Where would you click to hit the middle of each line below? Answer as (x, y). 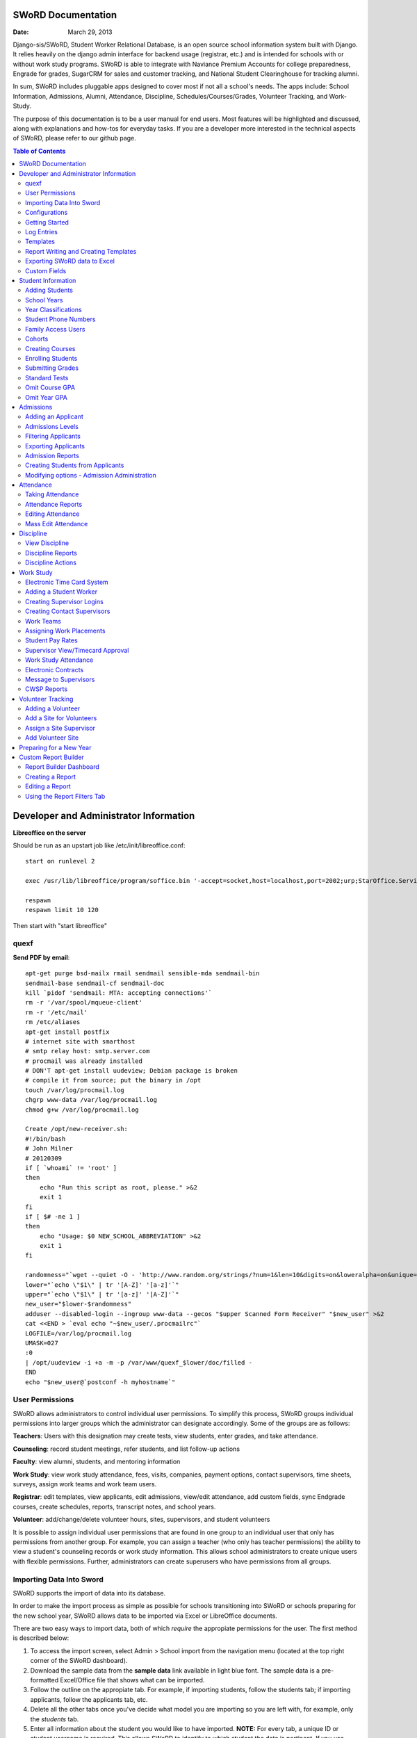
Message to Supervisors (60, 679)
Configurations (47, 213)
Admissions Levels (52, 426)
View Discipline (47, 543)
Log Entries (42, 232)
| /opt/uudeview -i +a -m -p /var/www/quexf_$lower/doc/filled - (139, 1362)
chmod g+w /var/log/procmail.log (82, 1110)
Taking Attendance (52, 494)
